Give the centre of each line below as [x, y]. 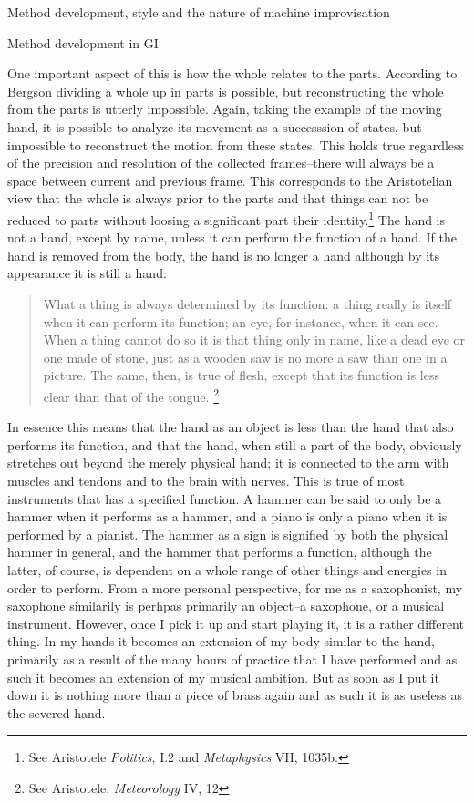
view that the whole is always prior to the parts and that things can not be [218, 198]
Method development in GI [83, 42]
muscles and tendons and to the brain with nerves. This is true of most [206, 480]
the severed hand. [57, 712]
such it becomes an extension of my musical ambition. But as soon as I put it [223, 677]
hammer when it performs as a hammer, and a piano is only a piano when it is [227, 516]
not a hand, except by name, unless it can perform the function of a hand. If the [232, 237]
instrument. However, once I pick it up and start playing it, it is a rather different [236, 623]
